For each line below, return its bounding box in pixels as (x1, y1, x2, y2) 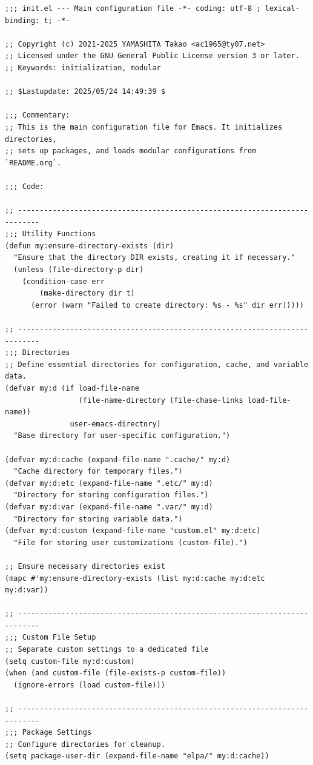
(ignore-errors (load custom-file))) (13, 680, 165, 689)
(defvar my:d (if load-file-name (5, 384, 139, 392)
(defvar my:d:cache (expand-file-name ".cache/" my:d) (5, 455, 231, 464)
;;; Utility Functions (5, 230, 96, 239)
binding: (5, 16, 40, 25)
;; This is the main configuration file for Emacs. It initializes (5, 122, 283, 131)
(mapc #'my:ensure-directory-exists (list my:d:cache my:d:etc (5, 574, 265, 583)
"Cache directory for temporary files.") (13, 467, 183, 476)
